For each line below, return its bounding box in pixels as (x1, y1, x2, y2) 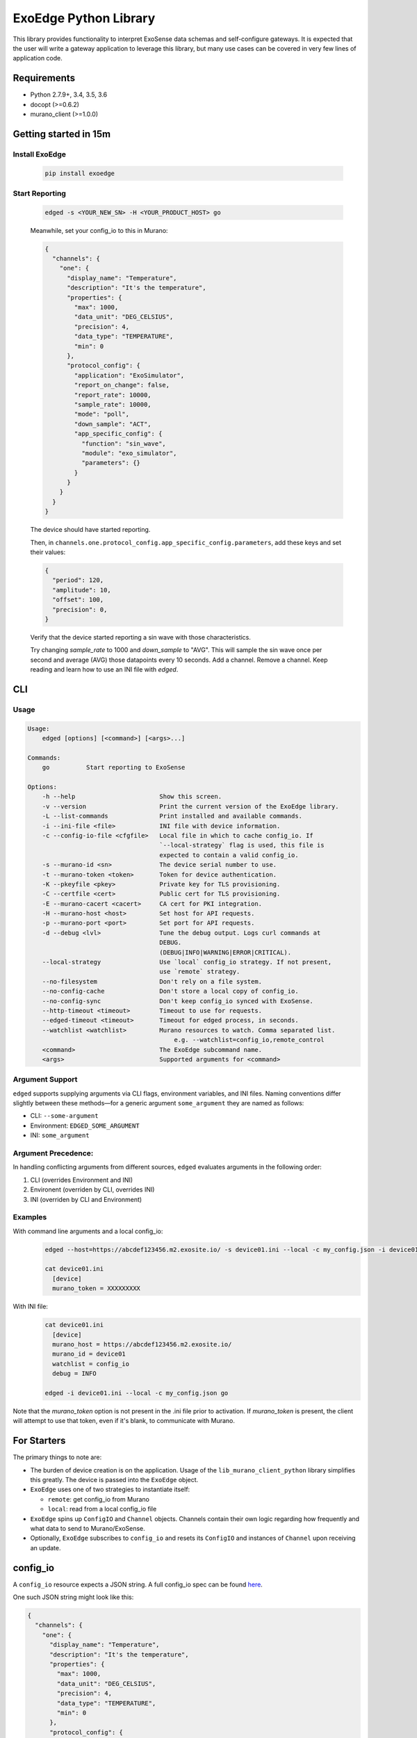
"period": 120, (52, 576, 104, 584)
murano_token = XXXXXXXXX (52, 1285, 140, 1292)
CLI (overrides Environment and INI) (30, 1176, 133, 1184)
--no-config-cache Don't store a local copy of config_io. (42, 987, 299, 996)
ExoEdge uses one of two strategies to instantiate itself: (30, 1485, 190, 1494)
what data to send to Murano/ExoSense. (30, 1524, 145, 1532)
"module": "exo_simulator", (81, 449, 177, 457)
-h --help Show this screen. (42, 793, 222, 801)
